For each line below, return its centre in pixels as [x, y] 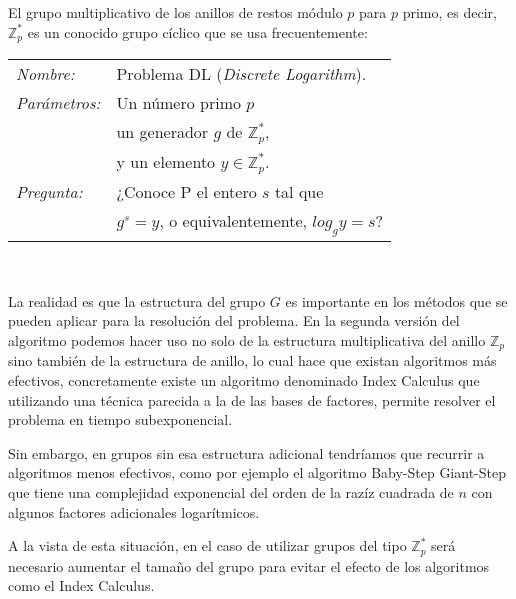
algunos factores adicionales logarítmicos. [134, 511]
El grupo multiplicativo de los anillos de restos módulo [175, 12]
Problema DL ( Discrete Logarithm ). [241, 74]
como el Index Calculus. [81, 585]
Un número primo [179, 103]
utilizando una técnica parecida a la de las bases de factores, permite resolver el [252, 399]
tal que [299, 191]
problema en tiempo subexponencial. [120, 419]
